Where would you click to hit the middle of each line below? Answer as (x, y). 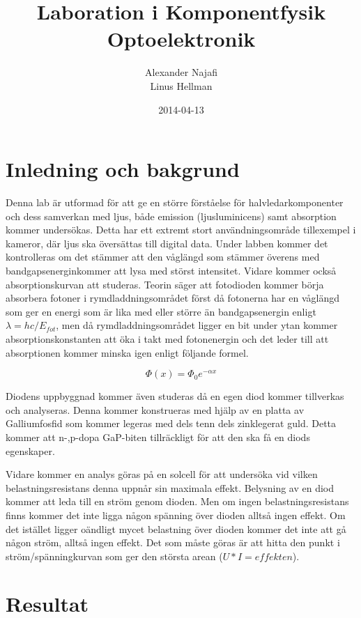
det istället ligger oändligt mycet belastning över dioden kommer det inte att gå (176, 528)
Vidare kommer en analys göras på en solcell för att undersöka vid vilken (162, 474)
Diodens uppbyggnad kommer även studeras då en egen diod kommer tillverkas (175, 396)
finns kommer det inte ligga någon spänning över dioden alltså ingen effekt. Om (176, 515)
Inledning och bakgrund (123, 169)
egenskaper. (30, 450)
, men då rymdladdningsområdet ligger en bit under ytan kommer (197, 325)
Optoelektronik (181, 39)
